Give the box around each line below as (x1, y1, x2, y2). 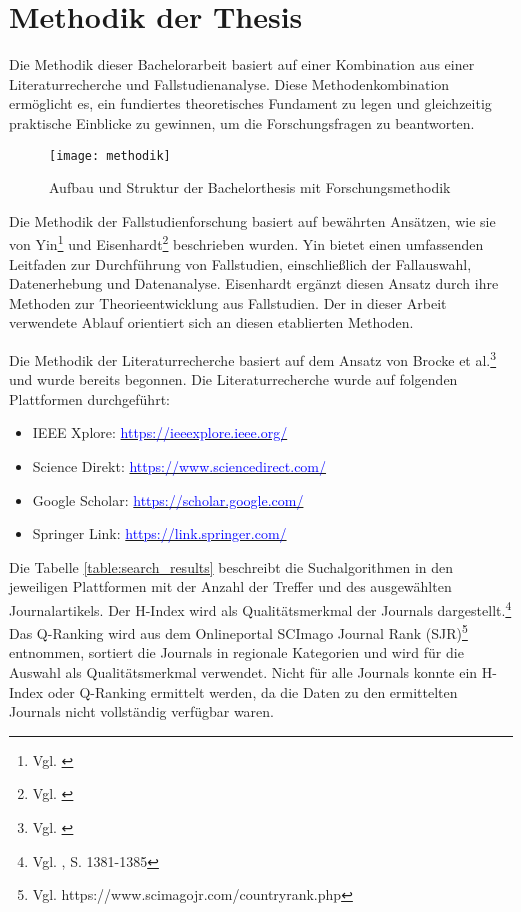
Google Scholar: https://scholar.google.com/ (32, 489, 304, 510)
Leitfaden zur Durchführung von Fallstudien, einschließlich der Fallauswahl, (9, 253, 472, 274)
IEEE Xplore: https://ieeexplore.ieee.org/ (32, 422, 288, 443)
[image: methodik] (49, 148, 171, 163)
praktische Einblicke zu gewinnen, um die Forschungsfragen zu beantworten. (9, 112, 475, 133)
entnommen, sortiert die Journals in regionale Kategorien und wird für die (9, 642, 464, 663)
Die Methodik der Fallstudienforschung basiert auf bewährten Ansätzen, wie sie (9, 210, 496, 231)
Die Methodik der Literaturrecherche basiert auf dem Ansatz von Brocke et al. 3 (9, 346, 497, 370)
